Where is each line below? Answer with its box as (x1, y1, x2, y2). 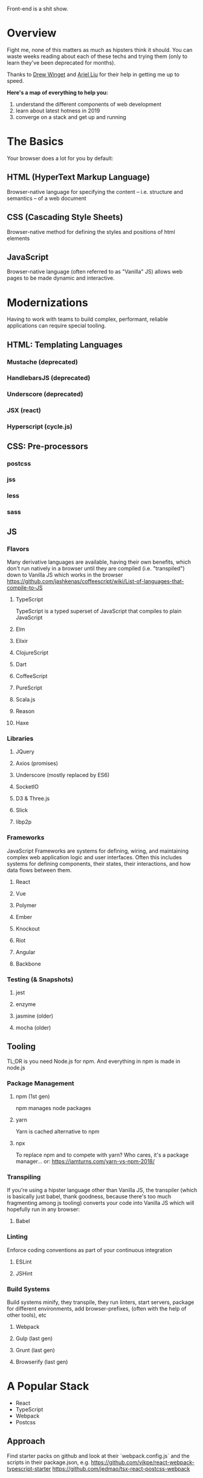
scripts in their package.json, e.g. (7, 1459, 90, 1466)
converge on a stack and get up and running (15, 113, 126, 120)
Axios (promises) (15, 760, 59, 767)
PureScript (15, 684, 43, 691)
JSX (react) (7, 406, 41, 415)
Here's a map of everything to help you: (7, 89, 108, 96)
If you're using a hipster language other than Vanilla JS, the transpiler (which (7, 1187, 198, 1194)
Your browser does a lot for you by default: (7, 154, 114, 162)
